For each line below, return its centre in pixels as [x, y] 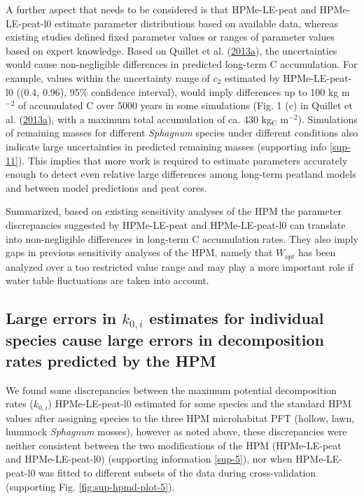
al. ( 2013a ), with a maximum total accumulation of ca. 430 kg [139, 119]
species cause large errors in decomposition [165, 340]
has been [317, 252]
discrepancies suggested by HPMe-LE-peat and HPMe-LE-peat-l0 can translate [176, 224]
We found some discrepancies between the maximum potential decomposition [171, 389]
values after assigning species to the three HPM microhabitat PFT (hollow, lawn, [180, 417]
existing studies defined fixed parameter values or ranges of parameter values [170, 37]
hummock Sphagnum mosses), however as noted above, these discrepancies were [176, 431]
